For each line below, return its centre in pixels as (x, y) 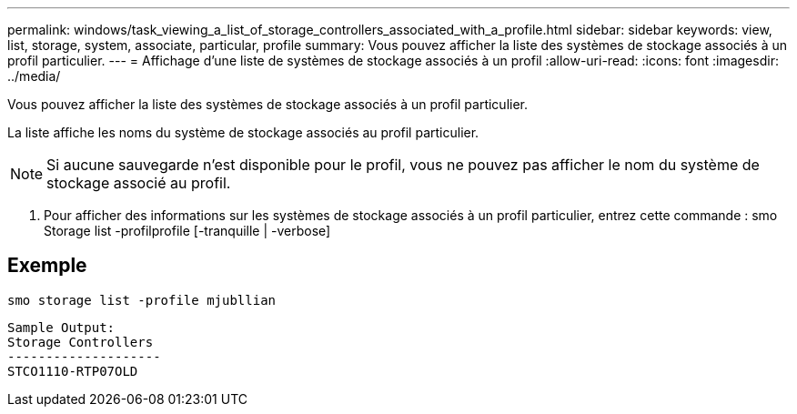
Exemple (47, 266)
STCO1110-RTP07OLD (73, 371)
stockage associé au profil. (139, 183)
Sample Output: (61, 327)
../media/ (34, 76)
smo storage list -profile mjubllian (142, 300)
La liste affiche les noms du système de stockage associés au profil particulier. (243, 132)
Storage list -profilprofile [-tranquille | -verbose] (187, 231)
